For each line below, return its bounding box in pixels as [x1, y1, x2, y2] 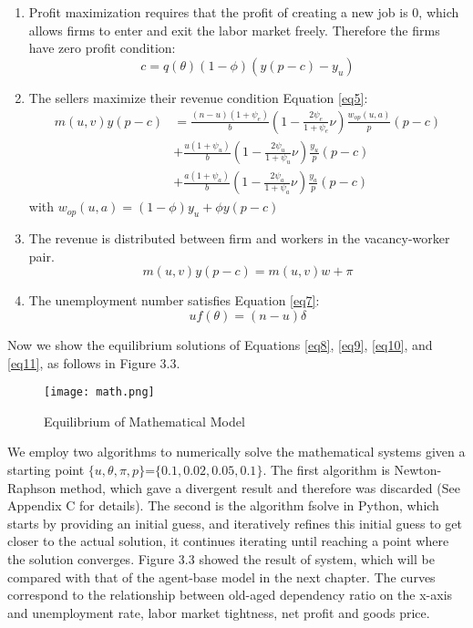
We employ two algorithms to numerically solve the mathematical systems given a [7, 442, 466, 461]
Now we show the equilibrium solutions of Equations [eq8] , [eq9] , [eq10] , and [7, 335, 433, 354]
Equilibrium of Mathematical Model [44, 411, 245, 430]
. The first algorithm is [262, 460, 390, 479]
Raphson [7, 478, 57, 497]
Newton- [394, 460, 442, 479]
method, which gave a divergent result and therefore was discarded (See [59, 478, 460, 497]
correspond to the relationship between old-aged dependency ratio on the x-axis [7, 585, 453, 604]
